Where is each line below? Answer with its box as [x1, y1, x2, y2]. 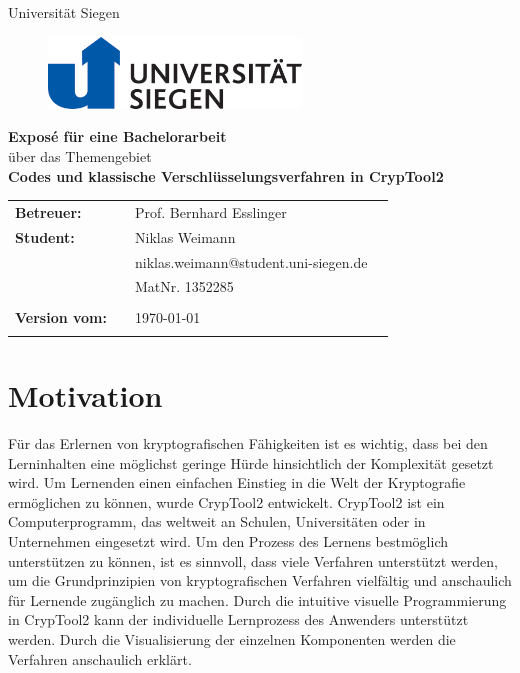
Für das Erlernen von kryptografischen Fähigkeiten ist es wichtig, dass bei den [8, 433, 488, 454]
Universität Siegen [8, 2, 120, 22]
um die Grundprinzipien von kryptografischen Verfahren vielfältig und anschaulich [8, 570, 512, 591]
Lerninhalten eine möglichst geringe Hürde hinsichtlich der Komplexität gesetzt [8, 452, 494, 473]
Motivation [8, 375, 163, 416]
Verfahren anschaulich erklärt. [8, 648, 192, 669]
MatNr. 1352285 [135, 276, 234, 297]
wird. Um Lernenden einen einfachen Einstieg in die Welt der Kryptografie [8, 472, 466, 493]
